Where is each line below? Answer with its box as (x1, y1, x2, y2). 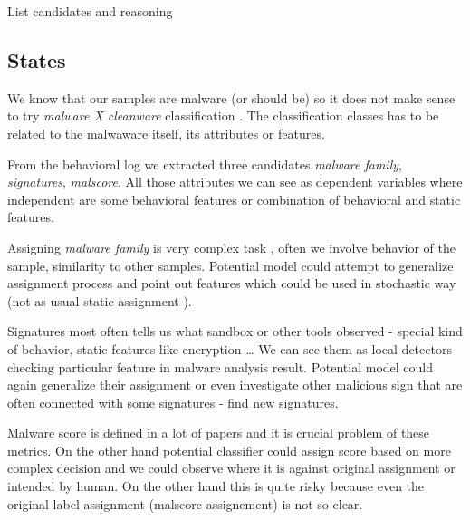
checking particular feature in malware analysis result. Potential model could (7, 357, 434, 376)
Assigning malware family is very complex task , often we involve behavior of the (7, 237, 456, 256)
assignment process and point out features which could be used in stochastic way (7, 274, 456, 293)
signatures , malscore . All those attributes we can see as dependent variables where (7, 172, 463, 191)
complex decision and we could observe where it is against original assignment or (7, 458, 456, 477)
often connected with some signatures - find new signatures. (7, 392, 339, 411)
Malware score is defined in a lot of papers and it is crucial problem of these (7, 423, 430, 442)
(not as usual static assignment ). (7, 291, 192, 310)
